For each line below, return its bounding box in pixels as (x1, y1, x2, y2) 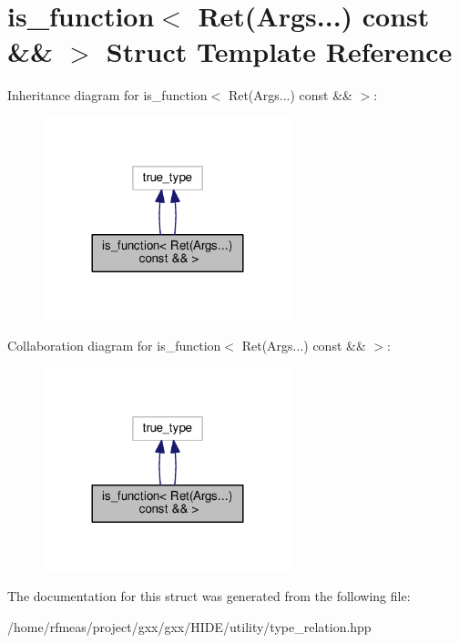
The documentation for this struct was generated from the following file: (7, 587, 411, 606)
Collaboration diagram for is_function (7, 336, 221, 355)
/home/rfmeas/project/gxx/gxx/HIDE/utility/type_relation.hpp (7, 617, 372, 636)
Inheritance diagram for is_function (7, 86, 208, 105)
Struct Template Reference (106, 33, 453, 70)
